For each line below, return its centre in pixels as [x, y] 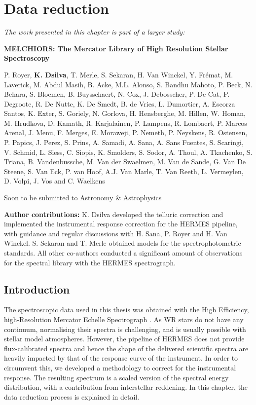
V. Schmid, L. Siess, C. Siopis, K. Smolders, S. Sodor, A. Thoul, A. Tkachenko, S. [128, 152]
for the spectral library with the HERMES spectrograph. [90, 262]
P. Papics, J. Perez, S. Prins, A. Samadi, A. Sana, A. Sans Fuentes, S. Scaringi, [124, 142]
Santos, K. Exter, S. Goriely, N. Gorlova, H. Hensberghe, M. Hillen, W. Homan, [125, 113]
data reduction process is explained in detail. [72, 396]
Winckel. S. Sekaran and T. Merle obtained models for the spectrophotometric [123, 243]
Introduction [37, 289]
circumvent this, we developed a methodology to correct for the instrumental [120, 367]
